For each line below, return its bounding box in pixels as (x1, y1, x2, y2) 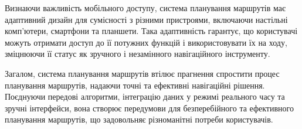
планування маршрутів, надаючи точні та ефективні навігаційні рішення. (5, 79, 265, 91)
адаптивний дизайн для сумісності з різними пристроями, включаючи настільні (5, 13, 288, 25)
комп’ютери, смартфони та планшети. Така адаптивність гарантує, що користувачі (5, 25, 298, 37)
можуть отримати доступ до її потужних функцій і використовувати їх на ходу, (5, 36, 287, 48)
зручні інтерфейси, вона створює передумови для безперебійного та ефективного (5, 101, 294, 114)
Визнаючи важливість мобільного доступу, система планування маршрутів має (5, 2, 286, 13)
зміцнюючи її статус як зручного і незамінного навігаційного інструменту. (5, 47, 270, 60)
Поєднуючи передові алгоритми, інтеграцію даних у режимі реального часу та (5, 90, 285, 103)
